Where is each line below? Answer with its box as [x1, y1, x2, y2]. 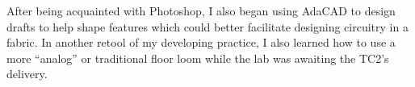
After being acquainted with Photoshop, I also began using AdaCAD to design [6, 2, 396, 19]
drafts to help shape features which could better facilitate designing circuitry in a [6, 18, 409, 35]
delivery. [6, 65, 48, 82]
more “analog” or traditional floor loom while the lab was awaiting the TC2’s [6, 49, 389, 66]
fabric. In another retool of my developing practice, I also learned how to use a [6, 34, 396, 51]
